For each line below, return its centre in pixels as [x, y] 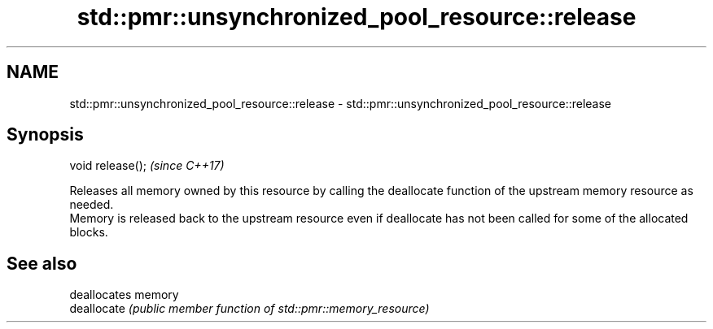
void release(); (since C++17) [147, 166]
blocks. [89, 232]
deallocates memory [124, 295]
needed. [92, 205]
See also [42, 263]
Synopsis [45, 135]
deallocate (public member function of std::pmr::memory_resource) [249, 309]
